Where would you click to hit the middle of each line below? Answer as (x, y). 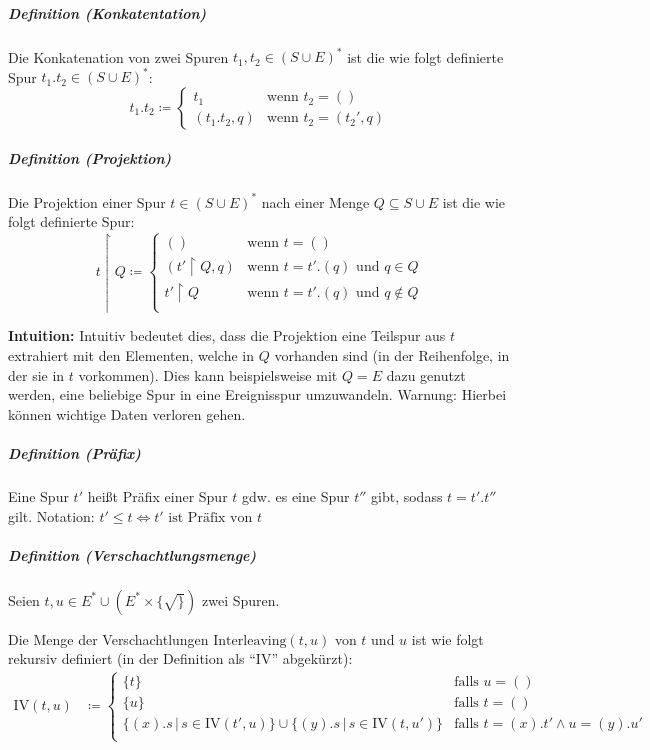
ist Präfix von (210, 517)
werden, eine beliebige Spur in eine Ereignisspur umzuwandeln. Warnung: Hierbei (257, 394)
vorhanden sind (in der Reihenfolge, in (392, 355)
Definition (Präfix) (74, 453)
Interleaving (250, 640)
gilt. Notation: (51, 515)
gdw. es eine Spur (296, 495)
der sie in (36, 374)
